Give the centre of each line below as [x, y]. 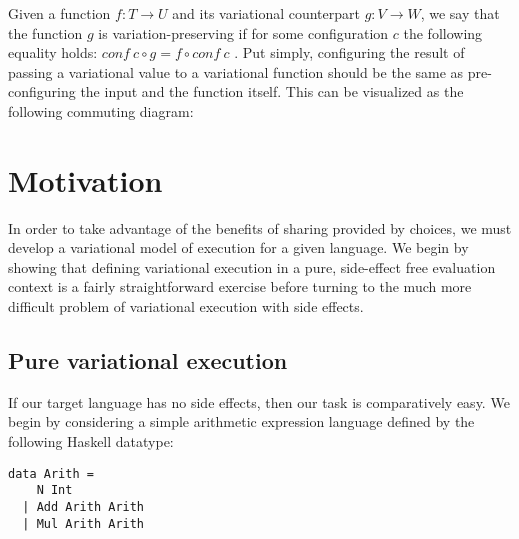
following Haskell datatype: [91, 441]
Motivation [85, 179]
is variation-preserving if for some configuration [243, 32]
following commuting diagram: [101, 110]
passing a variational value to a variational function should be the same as [236, 71]
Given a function [59, 13]
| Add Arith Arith [83, 506]
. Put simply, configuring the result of [349, 52]
